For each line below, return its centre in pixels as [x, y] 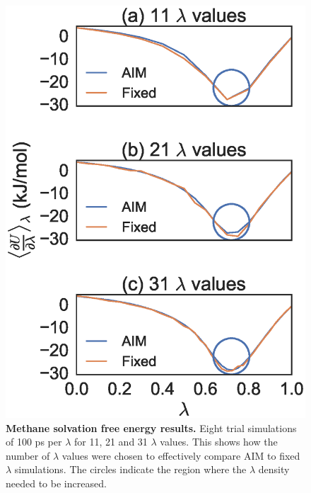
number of [28, 455]
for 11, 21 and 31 [111, 442]
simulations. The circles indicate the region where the [130, 469]
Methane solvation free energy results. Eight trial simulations [151, 427]
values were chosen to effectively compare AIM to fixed [181, 455]
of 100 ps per [34, 442]
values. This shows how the [219, 442]
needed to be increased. [56, 483]
